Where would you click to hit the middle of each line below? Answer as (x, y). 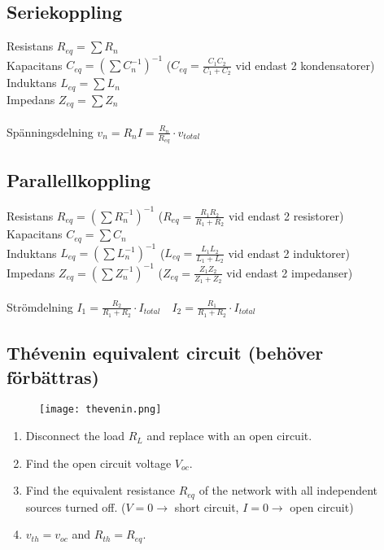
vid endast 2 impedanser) (290, 272)
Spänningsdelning (50, 131)
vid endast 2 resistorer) (286, 215)
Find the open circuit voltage (98, 463)
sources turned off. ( (76, 506)
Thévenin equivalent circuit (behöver (165, 353)
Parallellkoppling (79, 179)
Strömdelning (40, 306)
